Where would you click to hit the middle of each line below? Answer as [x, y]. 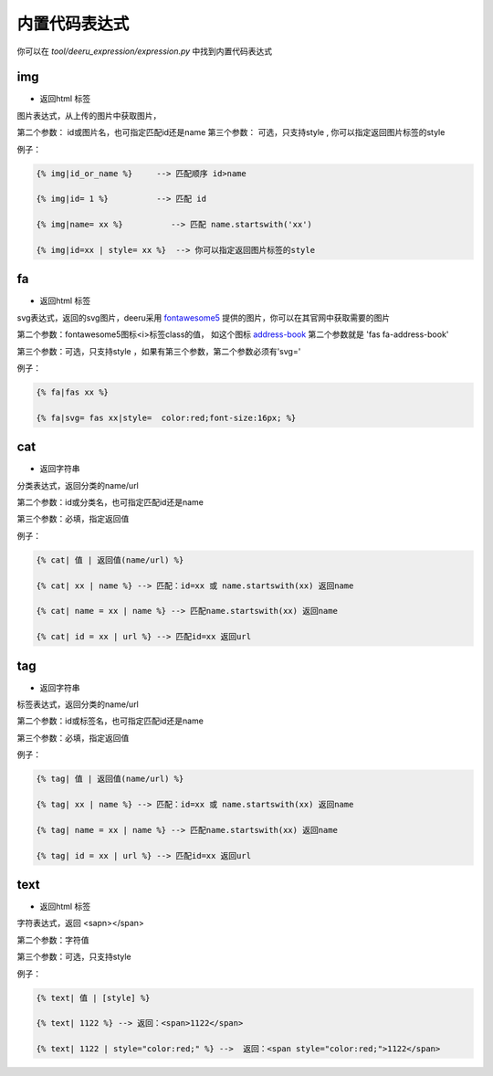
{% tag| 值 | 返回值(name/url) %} [110, 779]
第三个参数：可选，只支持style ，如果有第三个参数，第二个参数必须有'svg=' [159, 351]
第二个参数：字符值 [53, 940]
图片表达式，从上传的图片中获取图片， [89, 115]
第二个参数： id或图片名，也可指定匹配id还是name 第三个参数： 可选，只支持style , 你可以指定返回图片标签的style [231, 132]
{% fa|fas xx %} [73, 392]
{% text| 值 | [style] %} [93, 997]
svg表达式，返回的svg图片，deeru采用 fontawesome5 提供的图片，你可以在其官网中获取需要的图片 [204, 317]
